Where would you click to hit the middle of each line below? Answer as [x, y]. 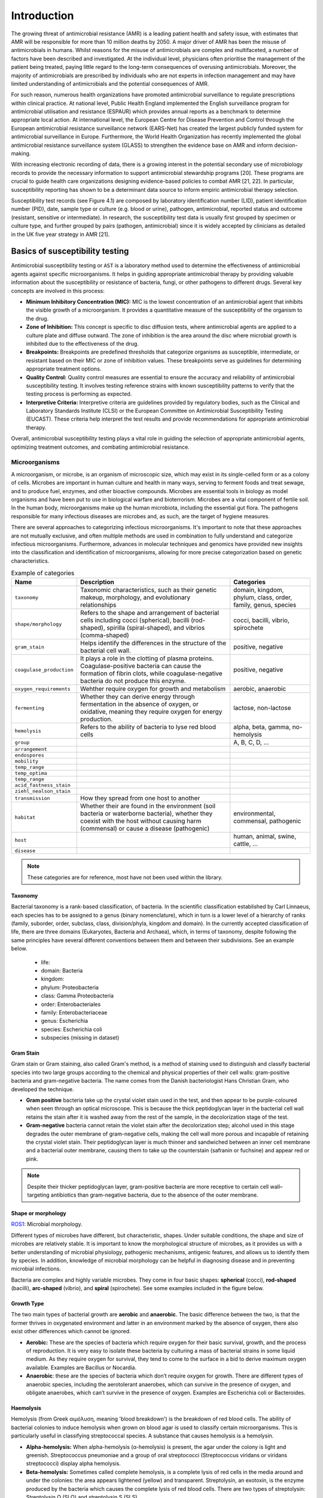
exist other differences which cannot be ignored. [71, 1331]
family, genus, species [265, 605]
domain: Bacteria [62, 970]
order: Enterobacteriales [71, 1004]
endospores [30, 755]
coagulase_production [44, 670]
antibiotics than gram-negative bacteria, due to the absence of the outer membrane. [155, 1195]
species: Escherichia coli [71, 1029]
